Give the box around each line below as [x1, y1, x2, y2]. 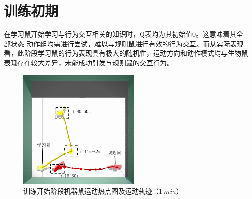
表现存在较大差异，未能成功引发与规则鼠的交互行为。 [4, 57, 173, 67]
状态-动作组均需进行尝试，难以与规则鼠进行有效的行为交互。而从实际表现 [10, 38, 244, 48]
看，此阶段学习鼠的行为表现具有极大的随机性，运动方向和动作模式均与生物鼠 [4, 48, 248, 58]
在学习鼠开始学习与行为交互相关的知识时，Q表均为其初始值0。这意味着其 [4, 29, 236, 39]
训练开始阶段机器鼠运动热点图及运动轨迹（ [23, 185, 159, 196]
